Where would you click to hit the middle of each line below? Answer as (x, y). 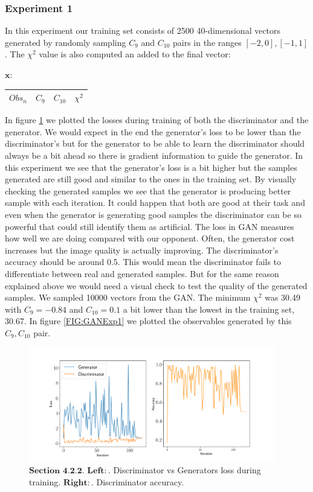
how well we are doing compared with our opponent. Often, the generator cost (150, 238)
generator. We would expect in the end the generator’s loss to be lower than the (153, 131)
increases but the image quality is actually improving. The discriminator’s (142, 250)
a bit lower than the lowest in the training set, (209, 309)
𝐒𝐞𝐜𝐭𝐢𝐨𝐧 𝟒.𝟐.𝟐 (56, 471)
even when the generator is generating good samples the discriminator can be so (153, 214)
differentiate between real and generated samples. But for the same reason (142, 273)
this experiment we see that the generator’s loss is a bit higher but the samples (151, 167)
